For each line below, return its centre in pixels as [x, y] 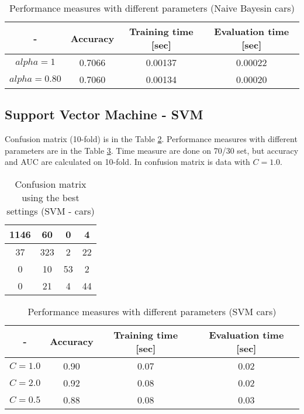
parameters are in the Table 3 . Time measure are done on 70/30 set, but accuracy [152, 150]
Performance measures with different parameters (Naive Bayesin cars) [152, 8]
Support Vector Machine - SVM [104, 114]
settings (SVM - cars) [51, 211]
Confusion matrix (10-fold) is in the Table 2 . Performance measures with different [151, 139]
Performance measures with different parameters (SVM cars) [152, 311]
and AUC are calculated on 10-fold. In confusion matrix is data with [127, 162]
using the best [51, 197]
